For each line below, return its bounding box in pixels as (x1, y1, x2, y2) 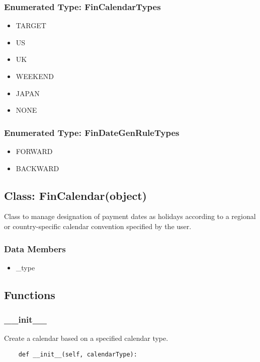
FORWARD (16, 146, 53, 156)
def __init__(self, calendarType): (18, 350, 137, 358)
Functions (4, 286, 55, 302)
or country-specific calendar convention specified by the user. (4, 221, 192, 231)
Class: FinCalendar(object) (4, 187, 147, 203)
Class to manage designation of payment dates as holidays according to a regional (4, 211, 256, 222)
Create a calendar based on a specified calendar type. (4, 333, 168, 343)
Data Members (4, 242, 66, 255)
